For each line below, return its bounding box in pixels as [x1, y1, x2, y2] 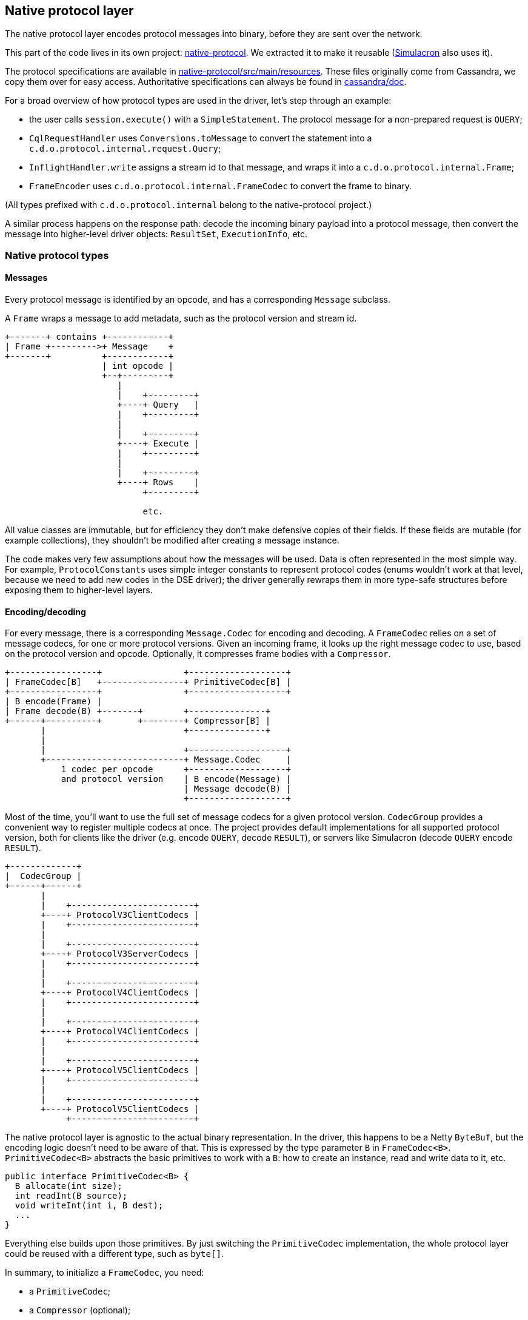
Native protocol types [5, 249, 109, 261]
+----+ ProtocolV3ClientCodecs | [41, 910, 199, 920]
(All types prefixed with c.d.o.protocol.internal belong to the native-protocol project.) [5, 200, 372, 210]
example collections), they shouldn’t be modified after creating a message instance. [5, 535, 339, 546]
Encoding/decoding [5, 606, 86, 617]
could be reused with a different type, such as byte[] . [5, 1248, 224, 1259]
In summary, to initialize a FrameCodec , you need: [5, 1267, 204, 1278]
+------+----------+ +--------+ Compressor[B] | [5, 716, 271, 726]
